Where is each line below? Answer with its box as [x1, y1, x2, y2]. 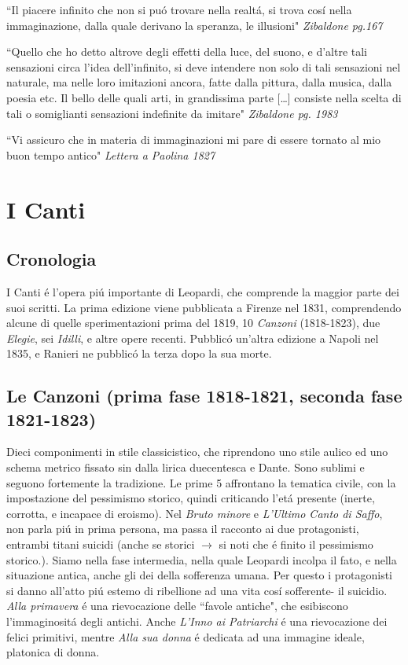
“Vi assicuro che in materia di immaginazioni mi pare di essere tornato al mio [6, 131, 381, 148]
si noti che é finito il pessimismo [219, 536, 373, 553]
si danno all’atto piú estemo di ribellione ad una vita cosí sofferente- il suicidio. [6, 582, 388, 598]
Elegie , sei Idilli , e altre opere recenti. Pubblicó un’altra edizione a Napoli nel [6, 329, 379, 346]
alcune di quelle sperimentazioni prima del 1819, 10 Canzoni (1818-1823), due [6, 314, 380, 331]
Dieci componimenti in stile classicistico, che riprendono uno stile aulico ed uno [6, 443, 388, 460]
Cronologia [6, 247, 97, 271]
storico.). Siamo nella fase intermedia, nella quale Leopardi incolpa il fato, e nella [6, 551, 397, 568]
